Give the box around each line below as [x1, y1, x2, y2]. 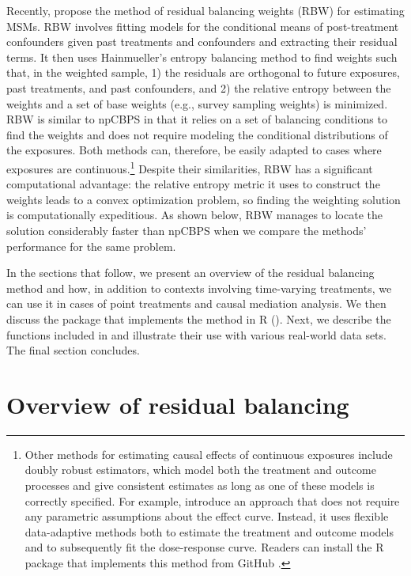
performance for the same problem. [6, 237, 176, 254]
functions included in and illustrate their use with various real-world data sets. [6, 326, 386, 343]
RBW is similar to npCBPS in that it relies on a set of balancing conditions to [6, 111, 387, 127]
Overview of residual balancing [6, 388, 349, 420]
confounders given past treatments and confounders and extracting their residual [6, 33, 398, 50]
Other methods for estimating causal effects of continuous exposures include [25, 445, 393, 462]
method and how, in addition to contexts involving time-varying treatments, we [6, 279, 392, 296]
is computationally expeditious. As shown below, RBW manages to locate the [6, 207, 383, 223]
